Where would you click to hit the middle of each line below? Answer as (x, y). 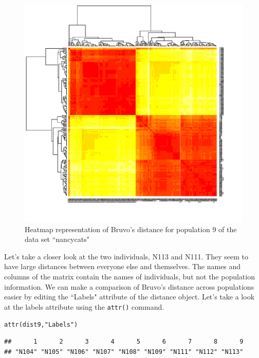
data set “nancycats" (57, 239)
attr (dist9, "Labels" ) (41, 325)
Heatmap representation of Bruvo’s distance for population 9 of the (131, 229)
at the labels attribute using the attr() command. (84, 306)
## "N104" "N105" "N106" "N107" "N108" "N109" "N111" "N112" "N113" (124, 352)
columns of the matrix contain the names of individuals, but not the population (129, 276)
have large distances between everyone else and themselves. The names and (123, 266)
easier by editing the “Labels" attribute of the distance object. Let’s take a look (129, 297)
